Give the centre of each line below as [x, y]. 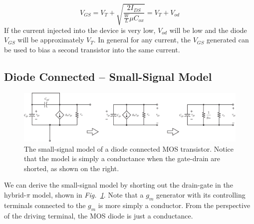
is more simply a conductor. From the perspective [174, 205]
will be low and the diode [208, 30]
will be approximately [51, 40]
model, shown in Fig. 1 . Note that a [88, 195]
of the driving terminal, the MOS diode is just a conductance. [99, 215]
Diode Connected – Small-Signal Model [108, 76]
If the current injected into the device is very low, [80, 30]
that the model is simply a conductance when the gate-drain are [122, 158]
